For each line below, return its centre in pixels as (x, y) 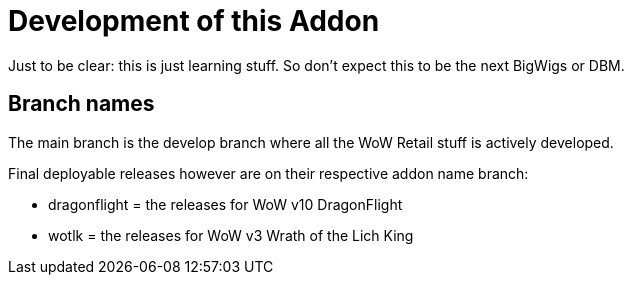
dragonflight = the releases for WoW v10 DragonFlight (225, 204)
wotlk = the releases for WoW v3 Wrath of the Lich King (231, 235)
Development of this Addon (194, 21)
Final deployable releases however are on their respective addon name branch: (268, 173)
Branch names (81, 104)
